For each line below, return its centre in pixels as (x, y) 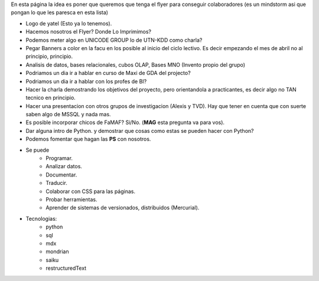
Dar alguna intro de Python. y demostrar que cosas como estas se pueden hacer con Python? (140, 130)
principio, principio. (49, 57)
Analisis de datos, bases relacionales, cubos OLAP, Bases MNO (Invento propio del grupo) (135, 64)
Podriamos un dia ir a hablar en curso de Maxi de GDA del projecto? (108, 73)
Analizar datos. (64, 166)
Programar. (59, 158)
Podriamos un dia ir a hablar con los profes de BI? (86, 81)
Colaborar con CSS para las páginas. (91, 191)
